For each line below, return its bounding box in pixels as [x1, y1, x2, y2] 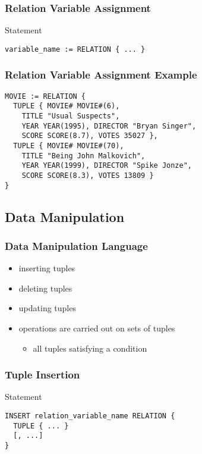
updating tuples [18, 302, 76, 314]
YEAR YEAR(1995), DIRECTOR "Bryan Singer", [21, 121, 197, 130]
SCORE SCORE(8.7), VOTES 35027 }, [21, 131, 158, 140]
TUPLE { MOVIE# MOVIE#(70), [13, 141, 124, 150]
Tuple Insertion [5, 367, 80, 382]
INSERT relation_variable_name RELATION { [5, 412, 175, 421]
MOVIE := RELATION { [5, 92, 86, 101]
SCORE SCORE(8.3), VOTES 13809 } [21, 171, 154, 180]
